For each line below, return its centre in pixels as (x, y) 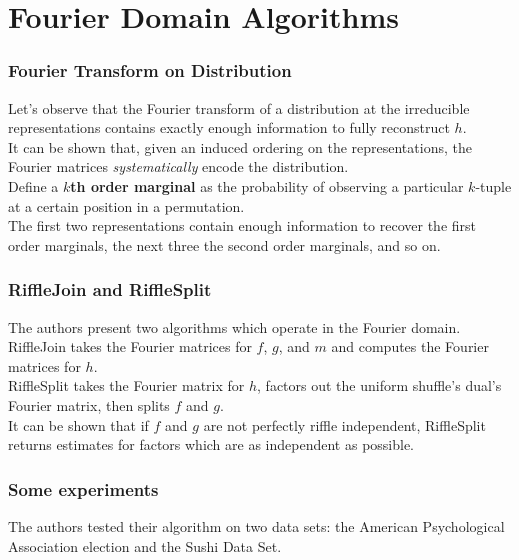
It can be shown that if (78, 424)
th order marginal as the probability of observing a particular (267, 185)
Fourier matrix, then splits (89, 404)
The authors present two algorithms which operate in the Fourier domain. (234, 326)
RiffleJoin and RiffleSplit (110, 289)
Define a (33, 185)
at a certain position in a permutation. (126, 205)
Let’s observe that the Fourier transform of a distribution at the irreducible (239, 107)
